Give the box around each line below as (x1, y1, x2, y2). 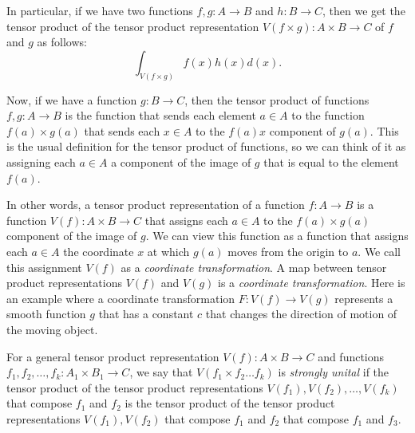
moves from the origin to (227, 242, 349, 259)
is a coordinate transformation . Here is (218, 274, 405, 291)
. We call (358, 242, 401, 259)
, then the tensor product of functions (184, 91, 370, 108)
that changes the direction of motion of (205, 305, 397, 322)
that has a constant (98, 305, 194, 322)
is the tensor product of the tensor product (125, 395, 335, 411)
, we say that (129, 364, 193, 380)
